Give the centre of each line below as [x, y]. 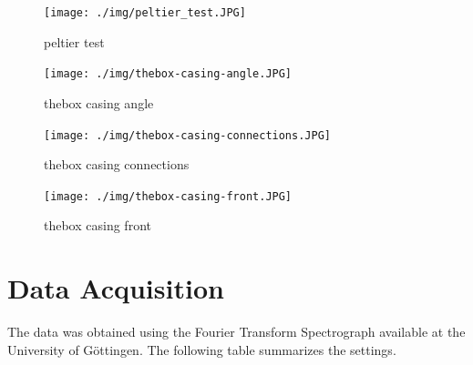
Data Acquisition [116, 288]
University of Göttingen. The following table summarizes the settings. [202, 349]
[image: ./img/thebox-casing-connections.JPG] [187, 135]
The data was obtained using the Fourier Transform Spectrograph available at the [236, 332]
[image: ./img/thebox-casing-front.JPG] [168, 196]
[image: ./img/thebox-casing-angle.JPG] [168, 74]
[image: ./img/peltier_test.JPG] [145, 13]
